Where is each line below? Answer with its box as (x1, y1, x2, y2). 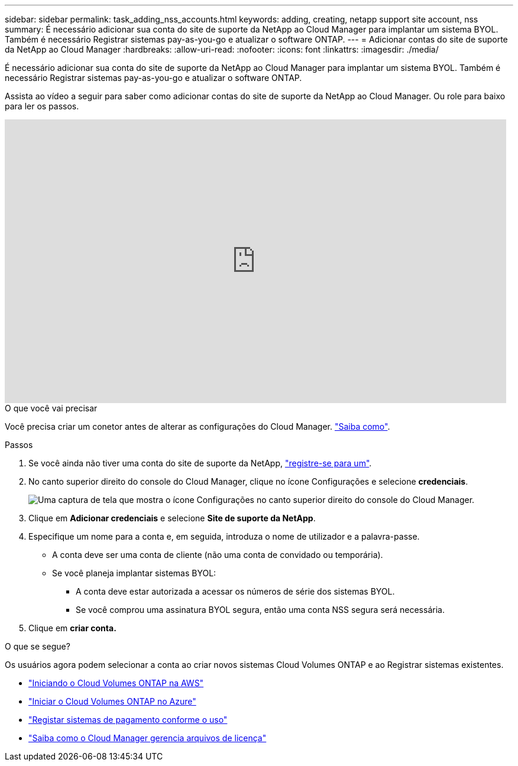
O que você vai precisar (5, 403, 98, 413)
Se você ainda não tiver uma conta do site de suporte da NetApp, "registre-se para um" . (28, 458, 372, 468)
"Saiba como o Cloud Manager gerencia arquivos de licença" (28, 733, 267, 743)
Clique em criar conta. (28, 623, 116, 633)
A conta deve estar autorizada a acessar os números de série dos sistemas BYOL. (76, 586, 395, 596)
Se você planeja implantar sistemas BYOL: (52, 568, 216, 578)
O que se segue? (5, 641, 70, 651)
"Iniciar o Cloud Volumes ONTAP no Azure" (28, 696, 196, 706)
